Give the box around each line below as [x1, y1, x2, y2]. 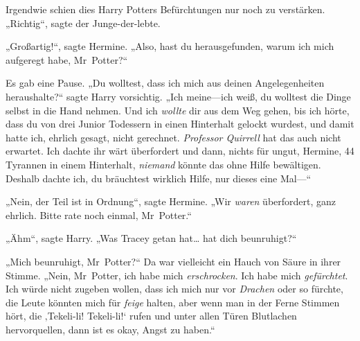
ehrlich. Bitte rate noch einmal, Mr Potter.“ [6, 207, 192, 222]
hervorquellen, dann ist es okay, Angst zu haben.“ [6, 322, 215, 336]
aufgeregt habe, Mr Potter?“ [6, 52, 128, 67]
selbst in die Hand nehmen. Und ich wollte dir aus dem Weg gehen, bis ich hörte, [6, 103, 350, 117]
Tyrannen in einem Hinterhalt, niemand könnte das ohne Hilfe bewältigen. [6, 157, 321, 171]
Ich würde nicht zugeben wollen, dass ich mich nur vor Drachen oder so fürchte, [6, 281, 343, 296]
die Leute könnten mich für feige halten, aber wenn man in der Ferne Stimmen [6, 295, 340, 309]
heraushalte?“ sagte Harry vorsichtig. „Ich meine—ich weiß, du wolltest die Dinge [6, 89, 351, 103]
